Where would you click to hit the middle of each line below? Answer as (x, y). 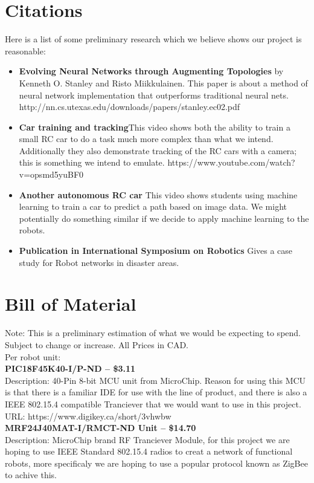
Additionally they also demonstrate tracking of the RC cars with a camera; (158, 150)
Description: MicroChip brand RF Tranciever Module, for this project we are (147, 439)
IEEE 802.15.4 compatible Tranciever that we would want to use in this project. (153, 404)
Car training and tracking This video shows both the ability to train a (155, 127)
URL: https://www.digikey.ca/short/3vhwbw (88, 416)
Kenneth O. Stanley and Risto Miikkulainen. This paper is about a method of (163, 83)
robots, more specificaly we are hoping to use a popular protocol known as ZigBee (156, 463)
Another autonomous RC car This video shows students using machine (158, 194)
